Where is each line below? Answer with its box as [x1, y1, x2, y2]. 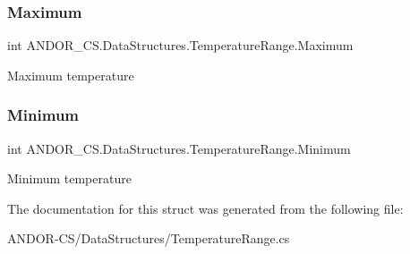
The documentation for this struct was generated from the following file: [7, 199, 404, 217]
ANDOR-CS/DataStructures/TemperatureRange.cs [7, 229, 290, 248]
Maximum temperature [7, 65, 134, 84]
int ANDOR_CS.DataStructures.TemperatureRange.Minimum [7, 139, 351, 157]
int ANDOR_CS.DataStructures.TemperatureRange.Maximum [7, 36, 354, 55]
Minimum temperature [7, 169, 132, 188]
